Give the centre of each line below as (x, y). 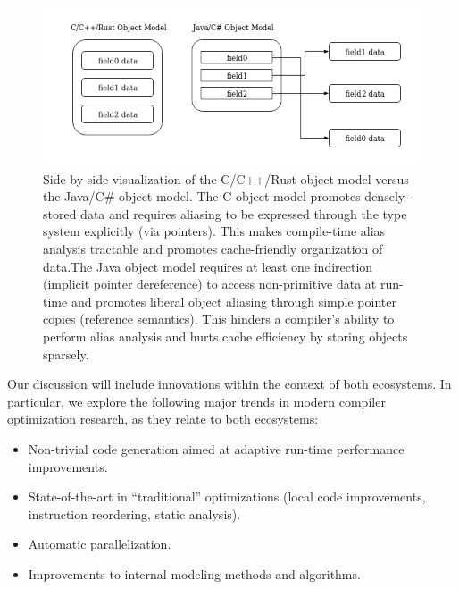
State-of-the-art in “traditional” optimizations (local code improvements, (227, 496)
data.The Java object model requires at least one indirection (208, 266)
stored (60, 213)
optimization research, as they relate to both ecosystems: (163, 419)
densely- (387, 196)
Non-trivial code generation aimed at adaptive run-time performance (216, 448)
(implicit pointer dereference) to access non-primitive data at (210, 284)
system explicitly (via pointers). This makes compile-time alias (214, 231)
